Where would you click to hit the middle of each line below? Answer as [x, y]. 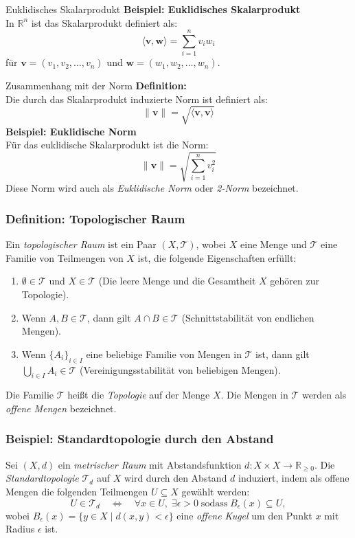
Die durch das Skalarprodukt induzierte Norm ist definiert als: [137, 99]
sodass [214, 503]
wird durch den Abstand [175, 478]
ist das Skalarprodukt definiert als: [104, 22]
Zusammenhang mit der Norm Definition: [96, 85]
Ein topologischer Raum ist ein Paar [81, 244]
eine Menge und [274, 244]
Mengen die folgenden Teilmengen [77, 491]
